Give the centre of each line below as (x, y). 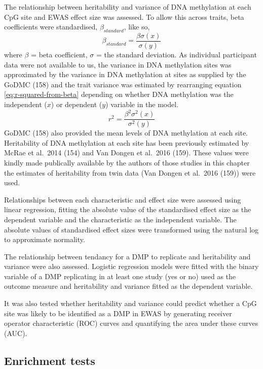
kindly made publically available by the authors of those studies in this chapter (127, 162)
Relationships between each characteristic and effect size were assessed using (123, 199)
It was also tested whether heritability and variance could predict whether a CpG (130, 303)
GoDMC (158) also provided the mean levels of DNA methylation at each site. (126, 133)
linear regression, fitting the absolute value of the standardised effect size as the (128, 209)
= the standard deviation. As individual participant (177, 55)
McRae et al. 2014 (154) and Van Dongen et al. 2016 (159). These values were (126, 153)
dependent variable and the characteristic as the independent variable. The (120, 219)
